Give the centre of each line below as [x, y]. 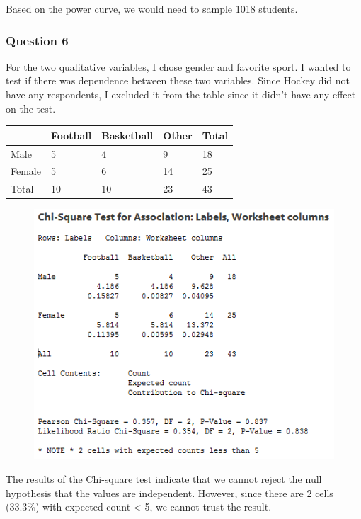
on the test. [31, 108]
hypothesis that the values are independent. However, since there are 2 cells [170, 492]
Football [71, 135]
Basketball [127, 135]
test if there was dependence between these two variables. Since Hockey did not [178, 80]
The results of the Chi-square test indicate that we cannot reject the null [164, 478]
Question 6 [37, 40]
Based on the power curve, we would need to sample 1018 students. [152, 8]
